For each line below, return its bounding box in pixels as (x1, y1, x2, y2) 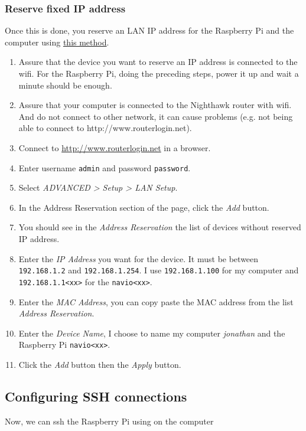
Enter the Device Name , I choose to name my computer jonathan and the (18, 326, 285, 339)
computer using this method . (5, 35, 109, 48)
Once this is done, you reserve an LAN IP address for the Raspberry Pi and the (5, 24, 294, 37)
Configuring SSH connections (5, 387, 187, 405)
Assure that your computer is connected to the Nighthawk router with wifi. (18, 99, 292, 111)
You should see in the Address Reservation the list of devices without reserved (18, 221, 301, 233)
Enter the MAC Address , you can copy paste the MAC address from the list (18, 295, 294, 308)
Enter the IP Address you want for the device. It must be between (18, 252, 259, 265)
